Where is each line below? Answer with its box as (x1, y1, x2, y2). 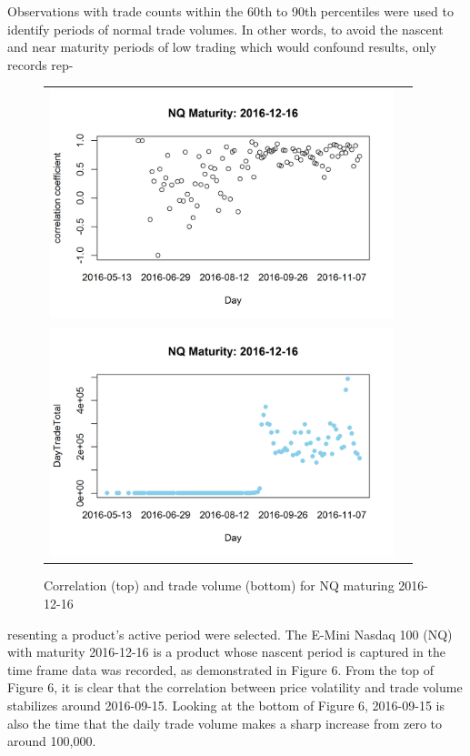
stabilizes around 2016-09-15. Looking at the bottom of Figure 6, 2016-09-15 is (7, 696, 445, 715)
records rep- (7, 55, 74, 74)
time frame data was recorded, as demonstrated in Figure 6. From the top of (7, 660, 435, 679)
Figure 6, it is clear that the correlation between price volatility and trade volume (7, 678, 463, 697)
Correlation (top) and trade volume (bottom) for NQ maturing (44, 576, 395, 595)
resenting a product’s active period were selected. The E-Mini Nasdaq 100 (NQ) (7, 624, 453, 643)
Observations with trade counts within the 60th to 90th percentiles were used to (7, 2, 454, 20)
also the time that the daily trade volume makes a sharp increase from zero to (7, 713, 443, 732)
